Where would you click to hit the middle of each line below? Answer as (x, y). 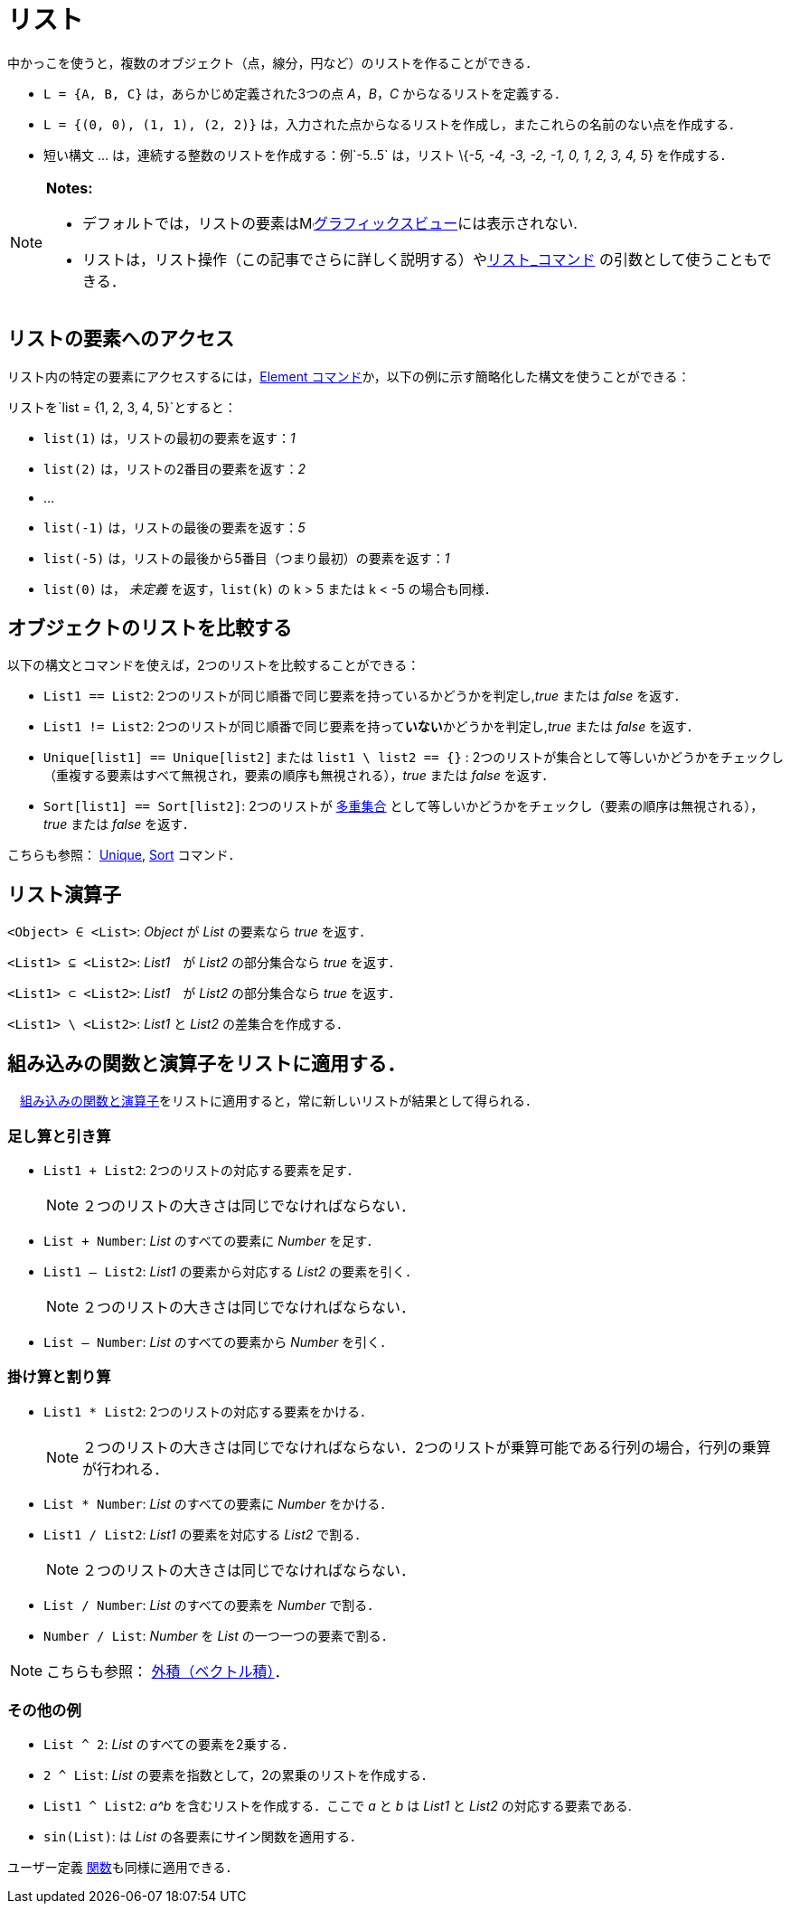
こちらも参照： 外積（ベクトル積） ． (168, 1671)
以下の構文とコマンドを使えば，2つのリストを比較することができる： (214, 665)
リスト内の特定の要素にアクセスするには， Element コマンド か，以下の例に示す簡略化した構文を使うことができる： (349, 376)
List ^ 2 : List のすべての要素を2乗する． (169, 1745)
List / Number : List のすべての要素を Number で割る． (212, 1605)
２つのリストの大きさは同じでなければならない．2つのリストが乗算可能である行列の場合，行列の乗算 (427, 1447)
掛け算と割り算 (59, 1377)
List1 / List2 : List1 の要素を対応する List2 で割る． (206, 1534)
